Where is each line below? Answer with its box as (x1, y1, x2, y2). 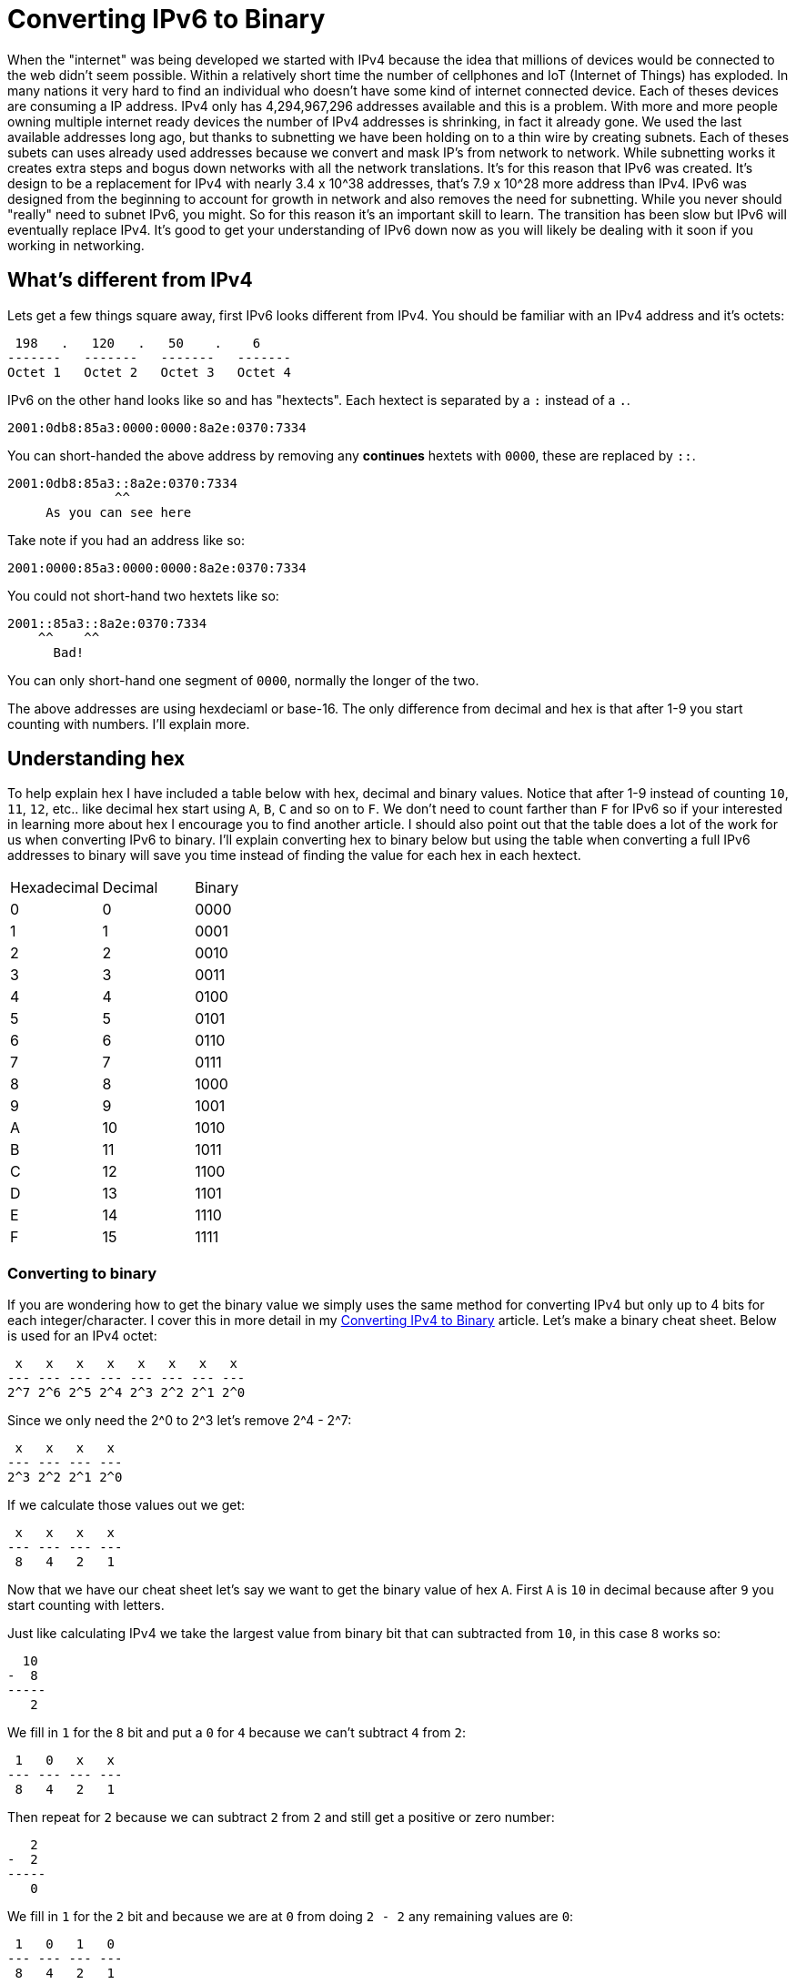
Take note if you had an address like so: (7, 531, 245, 548)
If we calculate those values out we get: (7, 1497, 246, 1513)
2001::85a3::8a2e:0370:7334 (7, 615, 207, 631)
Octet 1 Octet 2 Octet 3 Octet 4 (7, 364, 291, 380)
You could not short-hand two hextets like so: (7, 587, 279, 603)
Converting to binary (7, 1263, 157, 1282)
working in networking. (7, 237, 145, 253)
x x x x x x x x (15, 1356, 237, 1372)
